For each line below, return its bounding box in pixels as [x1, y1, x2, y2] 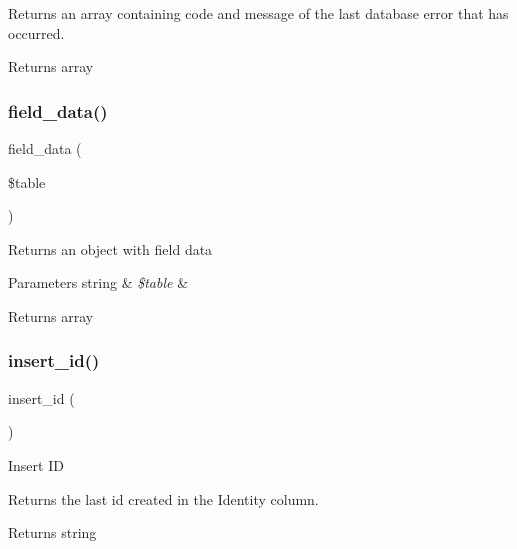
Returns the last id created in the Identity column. [8, 488, 319, 509]
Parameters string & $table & [8, 272, 189, 293]
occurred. [8, 22, 65, 43]
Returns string [8, 522, 97, 543]
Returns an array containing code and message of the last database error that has [8, 3, 509, 23]
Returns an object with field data [8, 238, 213, 259]
